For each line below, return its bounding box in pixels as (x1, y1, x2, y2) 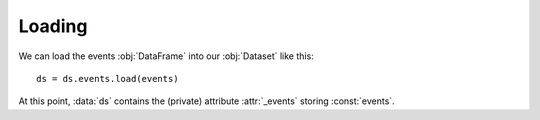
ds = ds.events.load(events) (36, 73, 179, 84)
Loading (18, 15, 88, 37)
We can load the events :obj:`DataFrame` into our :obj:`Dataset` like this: (18, 50, 314, 62)
